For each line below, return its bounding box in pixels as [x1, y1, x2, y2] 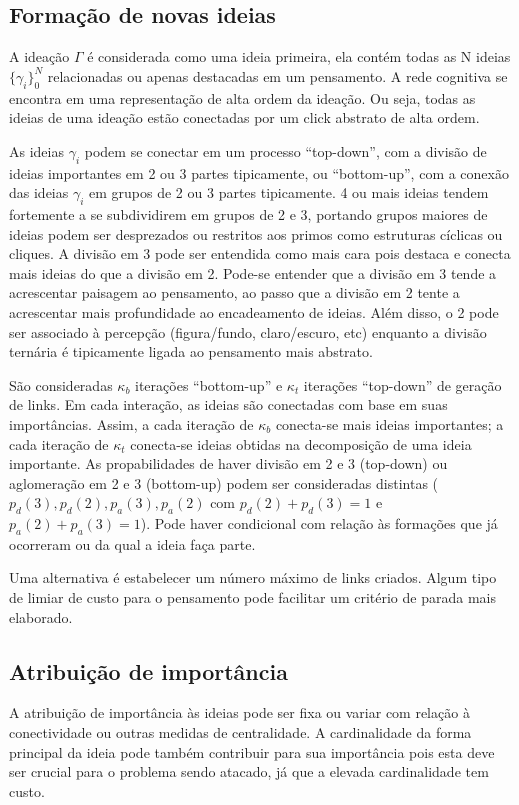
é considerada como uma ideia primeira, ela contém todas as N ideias [87, 46, 511, 67]
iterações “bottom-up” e [135, 374, 283, 395]
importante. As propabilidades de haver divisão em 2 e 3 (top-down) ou [9, 453, 448, 474]
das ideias [9, 182, 69, 203]
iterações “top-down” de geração [303, 374, 502, 395]
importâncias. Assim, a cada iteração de [9, 413, 254, 434]
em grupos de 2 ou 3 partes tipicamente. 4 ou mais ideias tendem [89, 182, 489, 203]
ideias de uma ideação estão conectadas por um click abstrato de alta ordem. [9, 107, 480, 128]
